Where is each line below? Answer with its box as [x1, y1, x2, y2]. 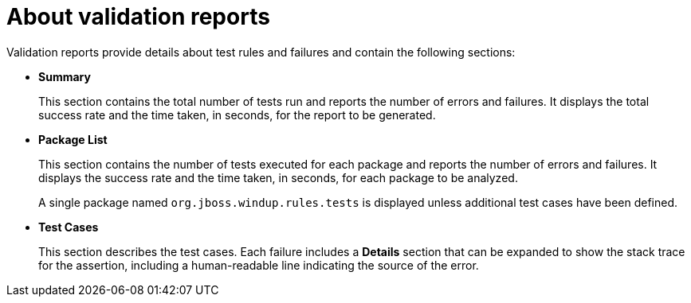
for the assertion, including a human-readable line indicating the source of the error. [38, 258, 479, 272]
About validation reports [6, 3, 270, 30]
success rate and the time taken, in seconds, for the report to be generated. [38, 107, 436, 122]
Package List [38, 132, 108, 146]
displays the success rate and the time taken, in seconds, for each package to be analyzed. [38, 170, 518, 185]
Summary [38, 69, 91, 84]
